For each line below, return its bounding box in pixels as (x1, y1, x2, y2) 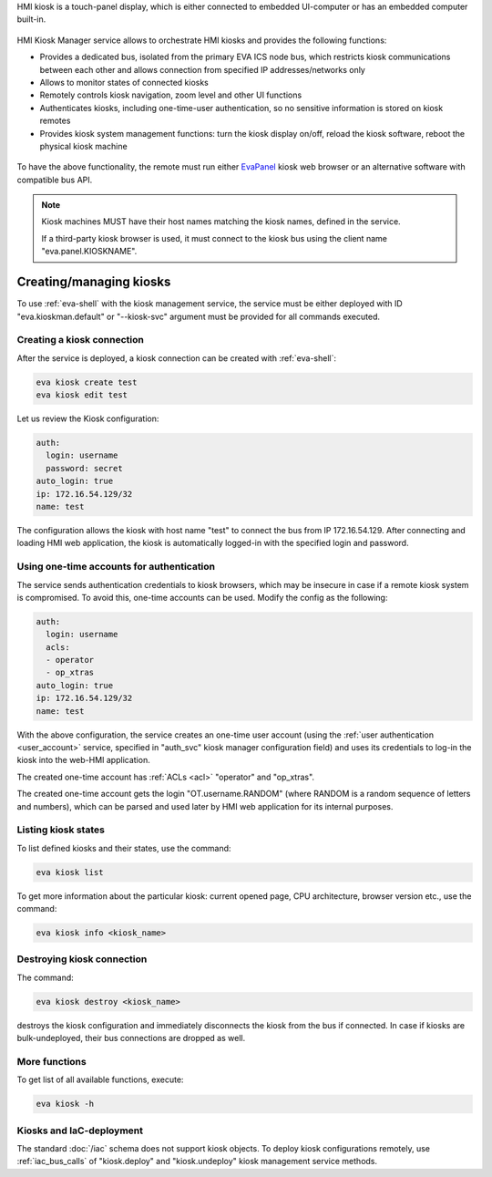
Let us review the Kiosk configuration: (16, 413, 159, 424)
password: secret (46, 463, 123, 473)
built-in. (16, 14, 46, 25)
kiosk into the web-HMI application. (16, 755, 150, 766)
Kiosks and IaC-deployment (16, 1124, 143, 1137)
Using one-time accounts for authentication (16, 561, 216, 573)
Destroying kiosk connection (16, 953, 148, 965)
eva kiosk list (36, 867, 104, 877)
